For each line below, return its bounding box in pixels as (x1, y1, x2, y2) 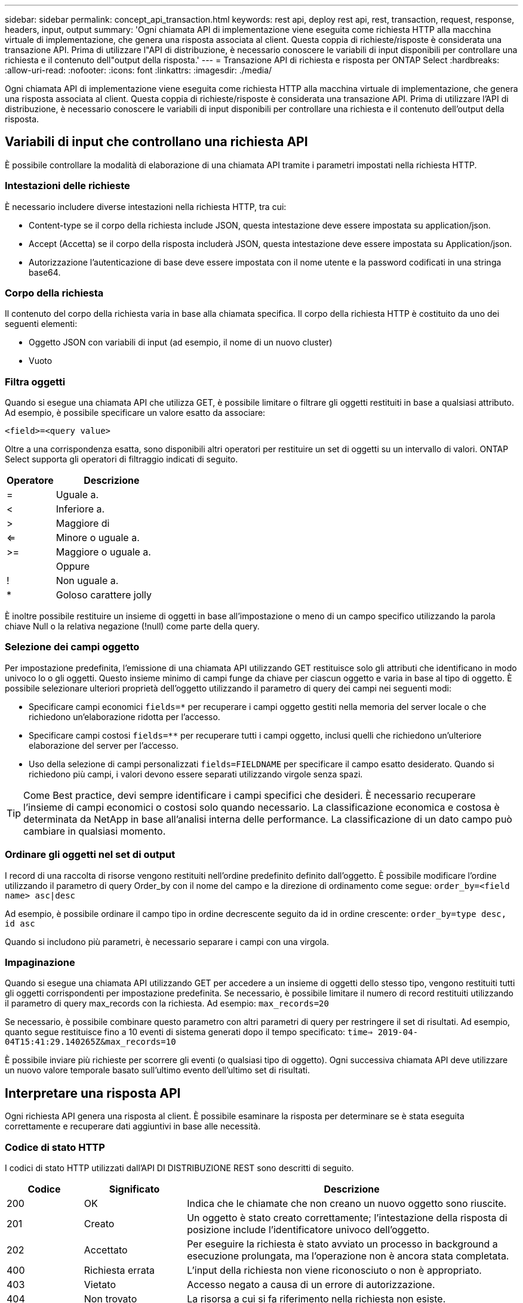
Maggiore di (56, 517, 110, 530)
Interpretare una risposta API (5, 1085, 181, 1101)
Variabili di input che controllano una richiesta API (5, 134, 308, 150)
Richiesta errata (84, 1264, 155, 1276)
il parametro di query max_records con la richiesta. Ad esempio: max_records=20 (5, 998, 329, 1009)
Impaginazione (5, 956, 75, 968)
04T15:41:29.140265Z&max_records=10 (5, 1037, 176, 1047)
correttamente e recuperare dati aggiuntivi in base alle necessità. (5, 1121, 261, 1132)
